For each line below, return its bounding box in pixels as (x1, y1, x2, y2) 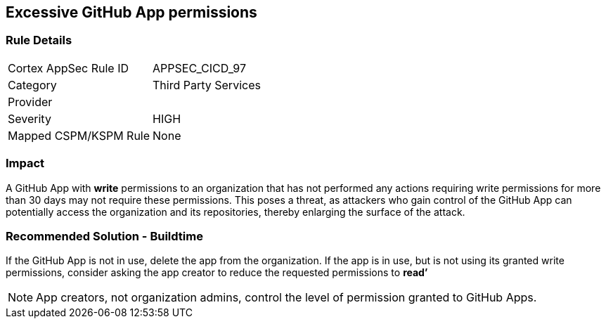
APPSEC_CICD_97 (153, 60, 246, 75)
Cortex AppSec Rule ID (8, 60, 129, 75)
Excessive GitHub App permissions (6, 4, 257, 21)
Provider (8, 94, 53, 109)
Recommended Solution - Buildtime (6, 228, 203, 243)
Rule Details (6, 33, 72, 48)
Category (8, 77, 57, 92)
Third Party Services (153, 77, 261, 92)
